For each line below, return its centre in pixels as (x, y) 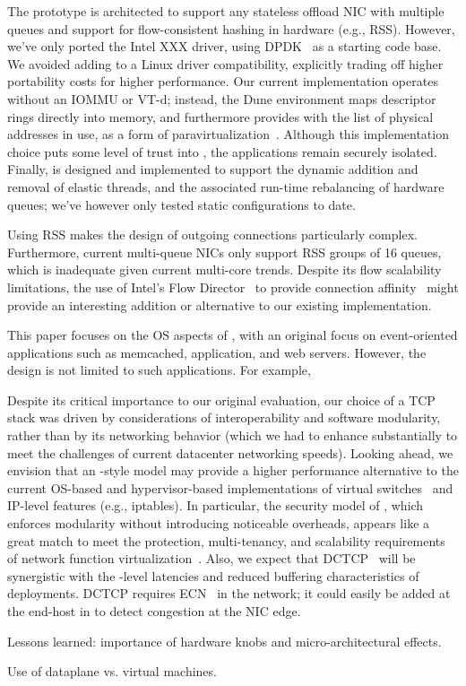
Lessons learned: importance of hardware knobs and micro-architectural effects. (224, 641)
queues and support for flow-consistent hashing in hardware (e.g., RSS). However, (231, 28)
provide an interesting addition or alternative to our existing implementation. (220, 304)
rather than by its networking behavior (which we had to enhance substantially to (233, 435)
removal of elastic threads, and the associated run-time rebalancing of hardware (226, 186)
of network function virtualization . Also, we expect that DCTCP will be (211, 558)
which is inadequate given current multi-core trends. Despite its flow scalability (224, 269)
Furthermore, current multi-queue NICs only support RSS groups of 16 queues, (224, 252)
